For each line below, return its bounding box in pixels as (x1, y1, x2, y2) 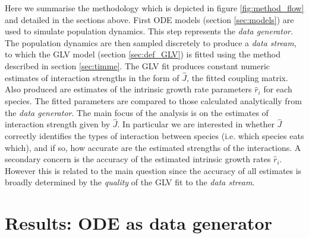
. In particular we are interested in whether (117, 118, 275, 130)
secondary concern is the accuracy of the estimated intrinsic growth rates (5, 153, 271, 165)
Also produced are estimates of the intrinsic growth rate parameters (5, 83, 252, 95)
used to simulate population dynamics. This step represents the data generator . (5, 25, 293, 37)
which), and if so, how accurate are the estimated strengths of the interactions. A (5, 141, 301, 153)
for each (263, 83, 292, 95)
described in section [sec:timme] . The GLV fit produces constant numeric (5, 59, 270, 72)
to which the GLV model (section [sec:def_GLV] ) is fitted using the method (5, 48, 281, 60)
